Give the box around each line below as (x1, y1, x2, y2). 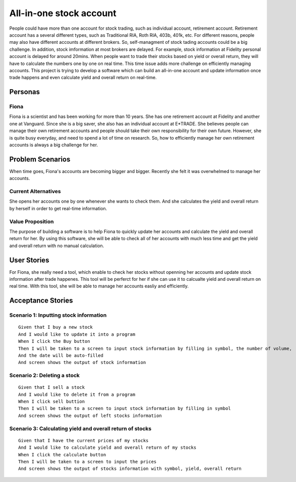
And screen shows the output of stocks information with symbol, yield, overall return (18, 466, 242, 471)
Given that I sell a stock (18, 385, 85, 390)
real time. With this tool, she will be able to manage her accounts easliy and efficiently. (9, 283, 189, 289)
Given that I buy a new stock (18, 324, 93, 330)
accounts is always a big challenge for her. (9, 142, 98, 148)
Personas (9, 88, 40, 96)
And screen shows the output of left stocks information (18, 412, 162, 418)
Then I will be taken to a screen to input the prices (18, 459, 157, 464)
